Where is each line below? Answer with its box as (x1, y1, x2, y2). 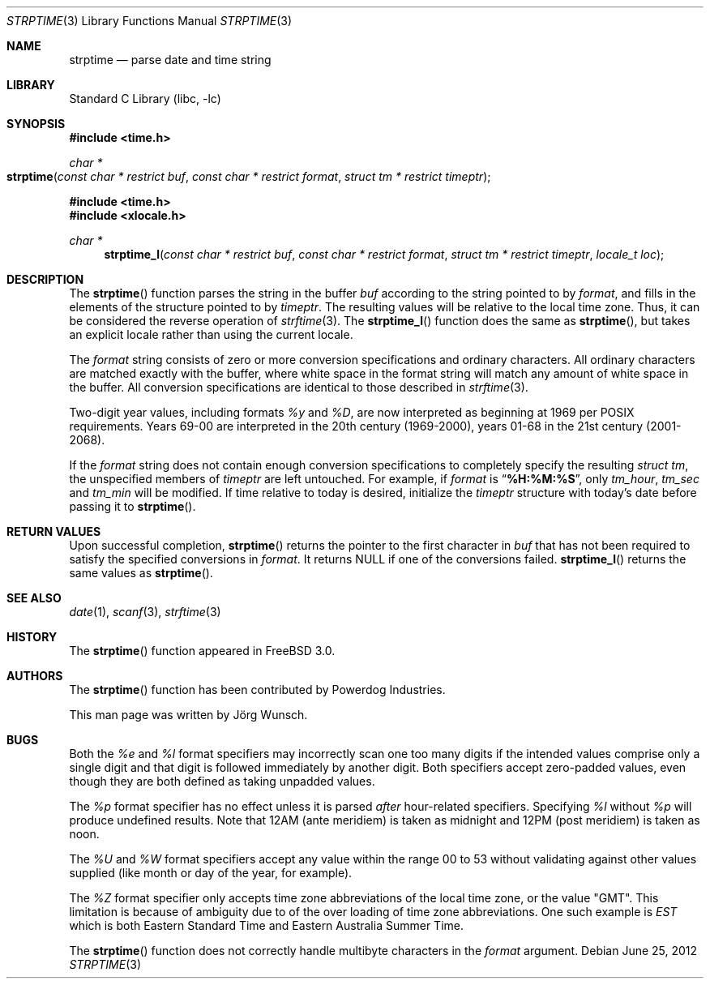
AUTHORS (6, 669, 63, 683)
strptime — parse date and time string (69, 53, 272, 66)
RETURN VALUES (6, 525, 101, 538)
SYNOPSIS (6, 117, 66, 131)
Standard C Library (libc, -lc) (69, 92, 221, 105)
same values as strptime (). (69, 566, 213, 580)
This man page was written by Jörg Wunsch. (69, 708, 308, 722)
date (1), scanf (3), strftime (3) (69, 605, 221, 619)
